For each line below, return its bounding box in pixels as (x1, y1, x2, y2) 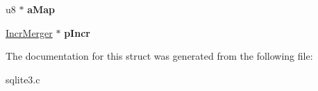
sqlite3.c (6, 72, 40, 86)
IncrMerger (6, 25, 53, 40)
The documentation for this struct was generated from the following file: (6, 49, 313, 63)
